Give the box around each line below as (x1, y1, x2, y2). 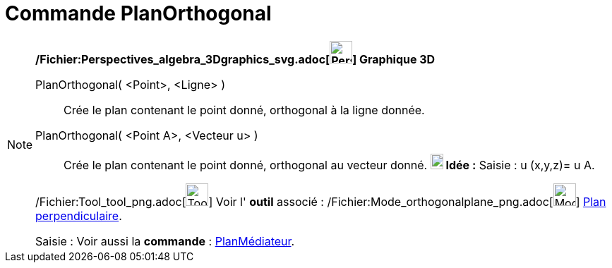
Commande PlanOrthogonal (5, 1, 272, 25)
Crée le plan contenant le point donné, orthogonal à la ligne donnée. (64, 102, 425, 117)
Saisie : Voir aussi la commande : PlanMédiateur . (35, 233, 295, 248)
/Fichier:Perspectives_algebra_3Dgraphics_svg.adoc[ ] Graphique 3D (35, 51, 436, 66)
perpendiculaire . (35, 208, 122, 223)
